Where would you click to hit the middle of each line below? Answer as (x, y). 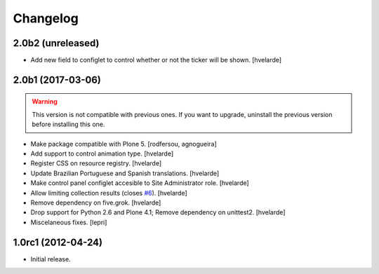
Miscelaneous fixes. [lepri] (69, 222)
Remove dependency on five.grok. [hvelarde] (96, 203)
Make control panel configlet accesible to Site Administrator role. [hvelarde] (140, 183)
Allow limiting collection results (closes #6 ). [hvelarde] (109, 193)
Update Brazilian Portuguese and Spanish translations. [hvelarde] (125, 173)
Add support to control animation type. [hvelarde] (102, 153)
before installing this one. (68, 124)
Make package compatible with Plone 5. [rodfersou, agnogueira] (124, 144)
